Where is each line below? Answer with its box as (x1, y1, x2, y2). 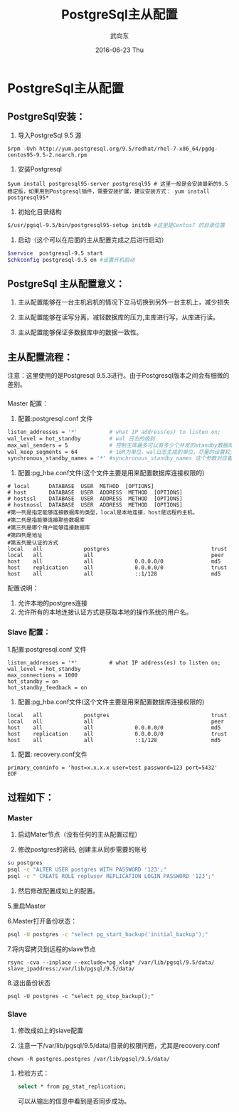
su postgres (7, 859, 43, 867)
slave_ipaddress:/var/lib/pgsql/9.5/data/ (7, 965, 135, 972)
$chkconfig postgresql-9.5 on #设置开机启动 (7, 256, 135, 263)
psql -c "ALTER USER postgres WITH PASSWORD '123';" (7, 866, 167, 874)
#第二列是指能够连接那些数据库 (7, 517, 85, 524)
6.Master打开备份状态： (7, 916, 78, 925)
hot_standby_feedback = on (7, 684, 87, 691)
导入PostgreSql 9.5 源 (17, 131, 82, 139)
